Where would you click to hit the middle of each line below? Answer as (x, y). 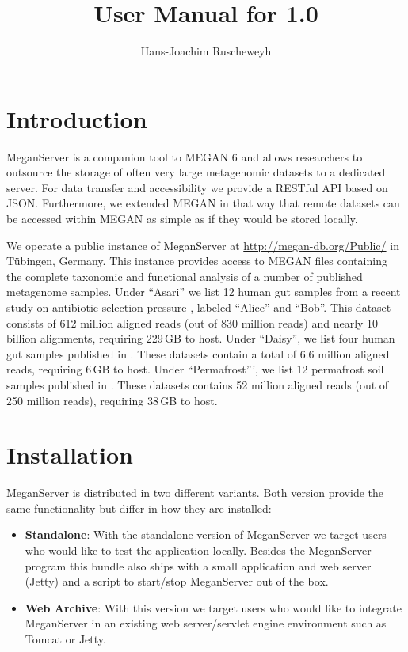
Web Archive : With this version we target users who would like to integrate (214, 607)
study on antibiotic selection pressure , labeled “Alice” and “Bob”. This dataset (199, 307)
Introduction (77, 118)
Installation (70, 455)
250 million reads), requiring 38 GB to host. (112, 400)
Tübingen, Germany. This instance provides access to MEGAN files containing (197, 261)
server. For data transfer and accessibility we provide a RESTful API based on (197, 187)
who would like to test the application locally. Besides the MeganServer (198, 550)
